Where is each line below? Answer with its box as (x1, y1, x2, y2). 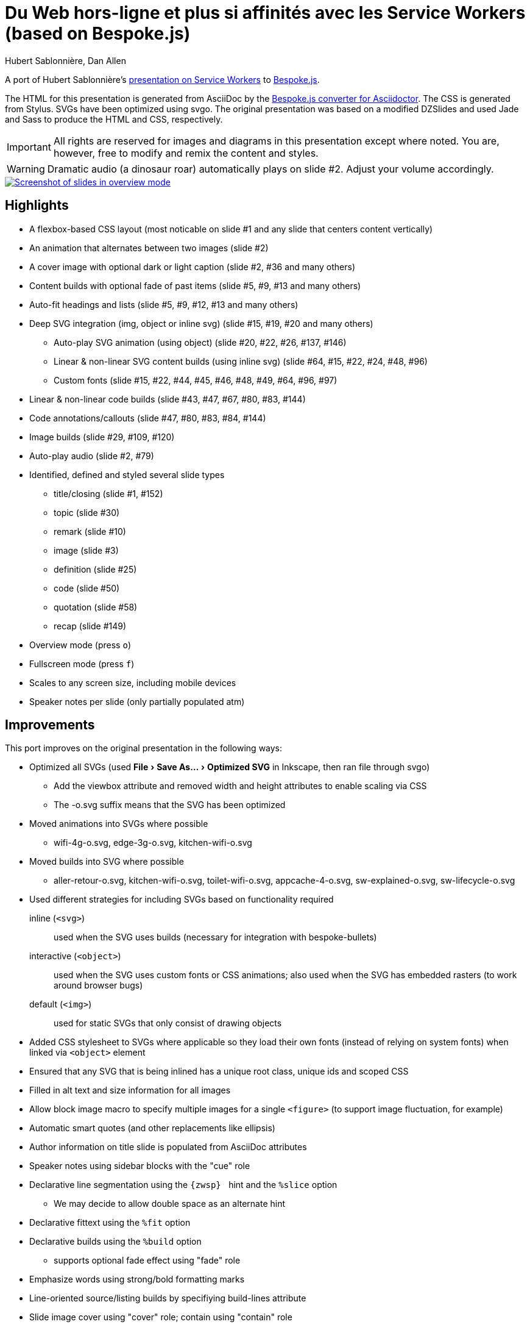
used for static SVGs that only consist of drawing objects (54, 1018, 282, 1029)
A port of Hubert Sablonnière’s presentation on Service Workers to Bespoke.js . (5, 74, 320, 85)
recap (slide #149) (54, 620, 127, 631)
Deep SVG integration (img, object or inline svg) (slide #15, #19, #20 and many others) (29, 318, 373, 329)
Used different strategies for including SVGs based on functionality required (29, 894, 334, 905)
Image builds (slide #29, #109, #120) (29, 431, 175, 442)
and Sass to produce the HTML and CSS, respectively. (5, 113, 223, 124)
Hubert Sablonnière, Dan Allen (5, 55, 126, 66)
